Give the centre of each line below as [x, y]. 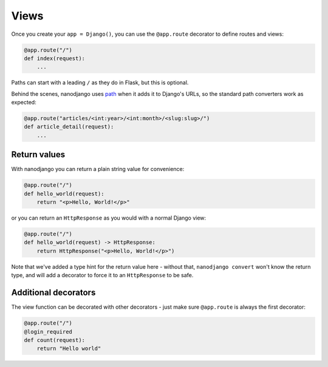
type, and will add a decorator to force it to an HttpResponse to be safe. [102, 275]
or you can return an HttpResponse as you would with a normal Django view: [109, 218]
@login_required [48, 332]
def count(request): [54, 340]
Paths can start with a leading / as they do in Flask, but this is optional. [100, 82]
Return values [38, 155]
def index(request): [54, 58]
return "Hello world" [69, 348]
